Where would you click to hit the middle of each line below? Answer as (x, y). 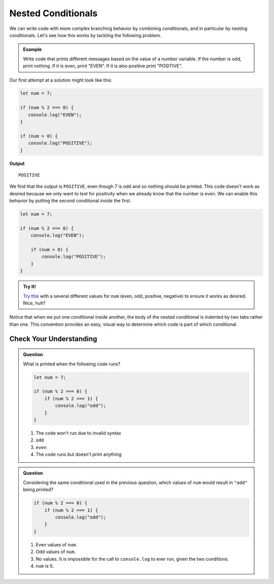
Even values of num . (57, 544)
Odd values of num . (56, 552)
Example (32, 49)
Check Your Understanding (53, 339)
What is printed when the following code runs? (72, 364)
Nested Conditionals (54, 13)
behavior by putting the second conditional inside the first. (70, 201)
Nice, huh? (34, 303)
